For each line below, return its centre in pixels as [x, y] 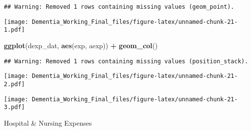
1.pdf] [14, 30]
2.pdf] [14, 84]
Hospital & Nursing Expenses [48, 122]
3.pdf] [14, 107]
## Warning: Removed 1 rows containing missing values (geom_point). [119, 7]
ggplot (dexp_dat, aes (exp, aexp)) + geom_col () [81, 45]
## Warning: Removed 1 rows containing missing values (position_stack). [126, 61]
